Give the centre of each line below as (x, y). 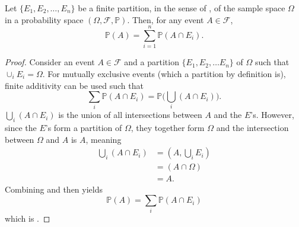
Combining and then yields (54, 189)
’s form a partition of (84, 128)
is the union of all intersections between (130, 115)
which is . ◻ (28, 218)
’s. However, (272, 115)
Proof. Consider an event (50, 62)
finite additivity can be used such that (74, 85)
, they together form (168, 128)
